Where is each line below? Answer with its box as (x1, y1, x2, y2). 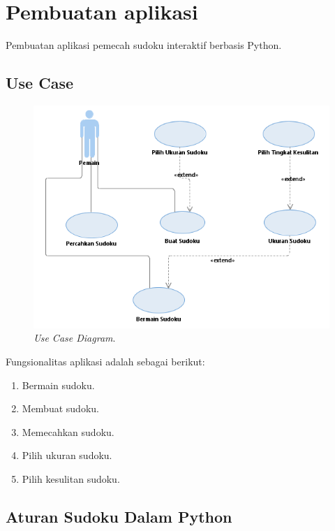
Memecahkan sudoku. (22, 424, 114, 439)
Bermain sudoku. (22, 377, 95, 392)
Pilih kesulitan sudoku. (22, 472, 120, 486)
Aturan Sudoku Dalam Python (6, 505, 232, 527)
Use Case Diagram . (33, 330, 116, 345)
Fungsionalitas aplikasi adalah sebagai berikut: (6, 354, 205, 369)
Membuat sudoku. (22, 401, 99, 416)
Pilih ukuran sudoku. (22, 448, 112, 463)
